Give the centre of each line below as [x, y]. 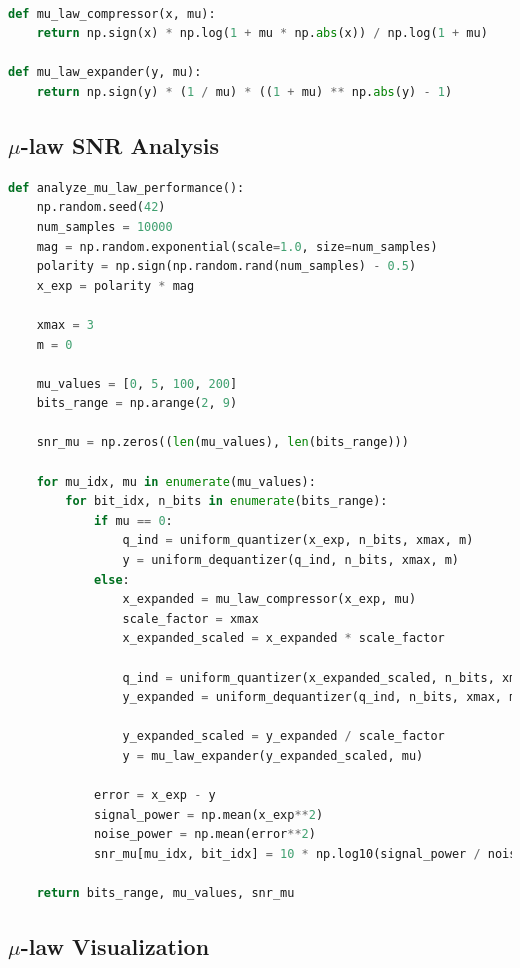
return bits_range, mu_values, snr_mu [165, 893]
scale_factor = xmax [190, 618]
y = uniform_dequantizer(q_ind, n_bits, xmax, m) [291, 560]
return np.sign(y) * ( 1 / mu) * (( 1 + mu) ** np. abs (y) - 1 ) [244, 91]
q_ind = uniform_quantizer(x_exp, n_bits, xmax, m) [298, 540]
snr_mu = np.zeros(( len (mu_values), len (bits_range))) [222, 442]
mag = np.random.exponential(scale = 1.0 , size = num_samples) [237, 246]
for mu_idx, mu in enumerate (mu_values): [176, 481]
